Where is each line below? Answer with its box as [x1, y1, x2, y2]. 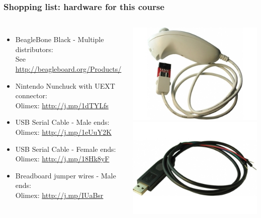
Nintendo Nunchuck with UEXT [15, 80, 115, 91]
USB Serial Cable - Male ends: [15, 117, 110, 127]
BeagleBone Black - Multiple [15, 34, 104, 45]
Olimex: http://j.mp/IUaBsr [15, 189, 104, 200]
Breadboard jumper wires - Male [15, 170, 116, 180]
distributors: [15, 44, 53, 54]
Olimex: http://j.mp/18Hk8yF [15, 153, 110, 164]
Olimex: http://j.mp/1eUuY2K [15, 126, 112, 137]
